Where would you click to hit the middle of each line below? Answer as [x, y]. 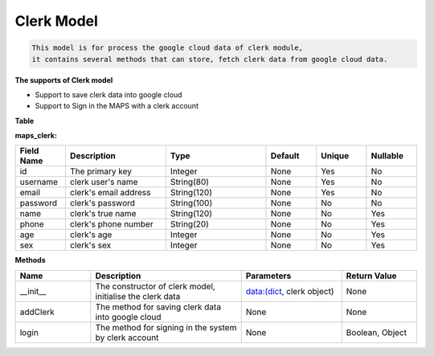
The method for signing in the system [166, 327]
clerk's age [91, 235]
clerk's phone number [111, 224]
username [39, 182]
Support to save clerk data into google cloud [108, 94]
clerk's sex [90, 245]
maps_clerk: [36, 136]
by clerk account [127, 338]
